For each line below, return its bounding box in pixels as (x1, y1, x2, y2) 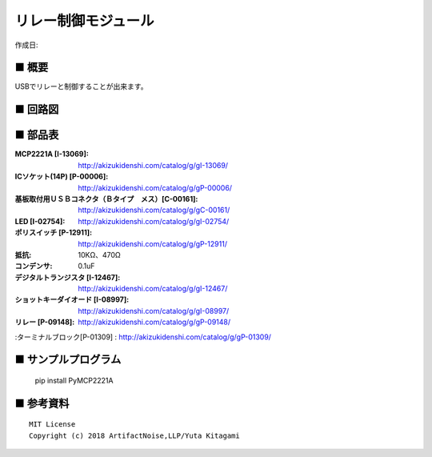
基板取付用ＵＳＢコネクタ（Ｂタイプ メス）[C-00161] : (14, 194, 198, 203)
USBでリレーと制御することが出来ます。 (14, 82, 148, 91)
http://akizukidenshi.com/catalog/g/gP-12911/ (78, 239, 228, 248)
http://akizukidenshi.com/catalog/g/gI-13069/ (78, 160, 228, 170)
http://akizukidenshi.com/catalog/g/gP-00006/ (78, 182, 232, 192)
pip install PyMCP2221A (34, 376, 114, 386)
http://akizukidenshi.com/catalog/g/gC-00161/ (78, 205, 230, 215)
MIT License (29, 420, 76, 429)
